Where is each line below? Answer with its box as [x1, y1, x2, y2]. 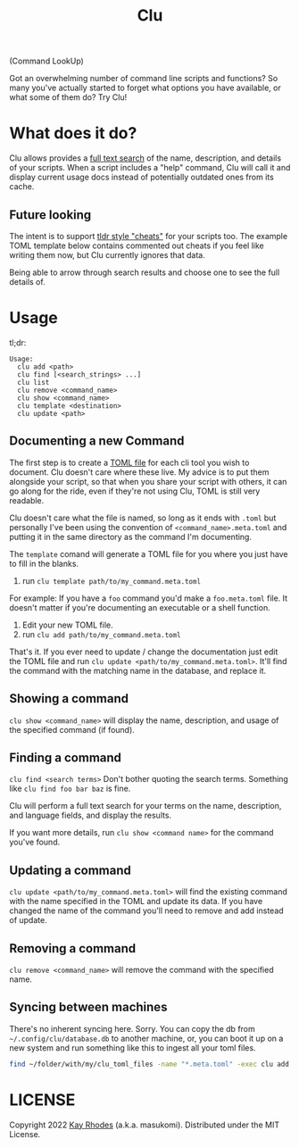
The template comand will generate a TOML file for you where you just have [9, 548, 288, 559]
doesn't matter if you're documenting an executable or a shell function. [9, 602, 270, 612]
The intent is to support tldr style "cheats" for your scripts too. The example [9, 230, 288, 241]
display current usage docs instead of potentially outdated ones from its [9, 171, 274, 183]
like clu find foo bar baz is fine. [9, 783, 131, 794]
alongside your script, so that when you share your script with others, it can [9, 476, 287, 486]
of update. [9, 915, 47, 926]
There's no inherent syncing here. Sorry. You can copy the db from [9, 1023, 256, 1034]
